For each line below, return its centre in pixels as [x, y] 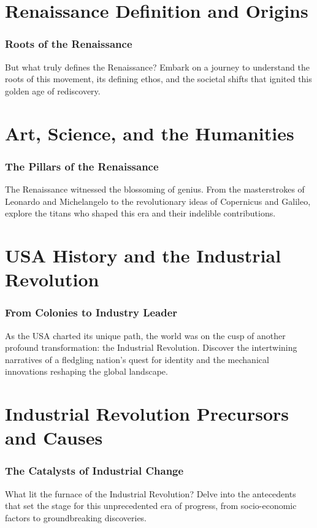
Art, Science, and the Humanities [150, 133]
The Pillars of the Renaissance [82, 166]
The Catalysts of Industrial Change [94, 471]
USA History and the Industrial [143, 255]
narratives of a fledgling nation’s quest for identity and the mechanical [137, 359]
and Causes [54, 438]
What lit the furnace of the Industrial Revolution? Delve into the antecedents [151, 493]
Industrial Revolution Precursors [147, 414]
